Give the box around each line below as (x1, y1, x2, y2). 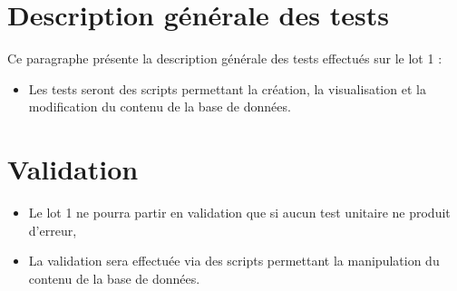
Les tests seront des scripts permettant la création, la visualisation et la (28, 79, 426, 98)
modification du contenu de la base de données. (28, 97, 291, 116)
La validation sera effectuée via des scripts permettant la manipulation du (28, 251, 440, 270)
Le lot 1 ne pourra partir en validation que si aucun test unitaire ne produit (28, 203, 451, 222)
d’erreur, (28, 220, 77, 239)
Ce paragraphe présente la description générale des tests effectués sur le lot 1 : (7, 49, 442, 68)
